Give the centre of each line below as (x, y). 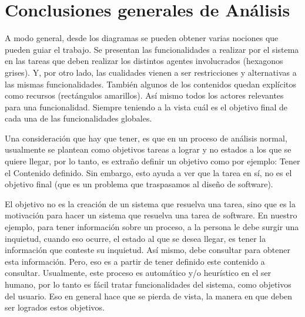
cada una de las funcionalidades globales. (78, 118)
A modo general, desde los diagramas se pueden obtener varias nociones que (142, 38)
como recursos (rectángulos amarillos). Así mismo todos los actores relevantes (144, 95)
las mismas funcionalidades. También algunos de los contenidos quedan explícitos (151, 84)
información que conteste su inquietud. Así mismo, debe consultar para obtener (148, 250)
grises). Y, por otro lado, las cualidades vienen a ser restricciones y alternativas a (151, 72)
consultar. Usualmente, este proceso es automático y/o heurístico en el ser (138, 273)
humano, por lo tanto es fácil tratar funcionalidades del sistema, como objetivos (148, 284)
